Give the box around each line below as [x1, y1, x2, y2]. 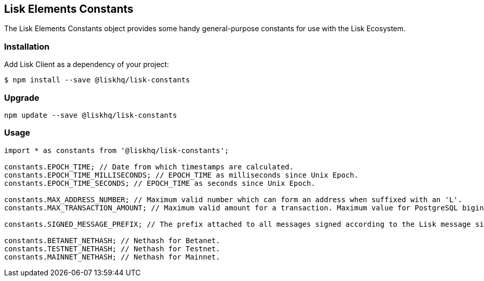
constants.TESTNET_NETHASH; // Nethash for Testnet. [4, 244, 220, 253]
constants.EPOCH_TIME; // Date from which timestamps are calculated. [4, 162, 294, 171]
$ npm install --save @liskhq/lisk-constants [4, 76, 190, 84]
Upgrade [4, 92, 39, 103]
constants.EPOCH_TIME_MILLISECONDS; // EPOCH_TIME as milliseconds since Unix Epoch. [4, 170, 359, 179]
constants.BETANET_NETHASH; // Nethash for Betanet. [4, 236, 220, 245]
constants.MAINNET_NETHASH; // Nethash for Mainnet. [4, 252, 220, 261]
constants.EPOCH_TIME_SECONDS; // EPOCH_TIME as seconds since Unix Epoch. [4, 179, 315, 187]
